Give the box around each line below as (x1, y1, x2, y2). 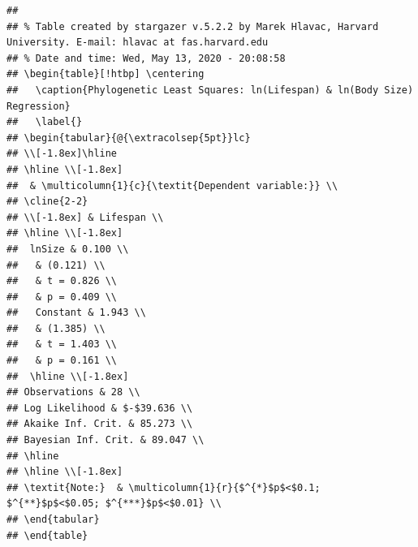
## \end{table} (6, 529, 88, 541)
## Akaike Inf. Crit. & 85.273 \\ (6, 418, 193, 430)
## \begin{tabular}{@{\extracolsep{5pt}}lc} (6, 131, 251, 144)
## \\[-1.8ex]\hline (6, 148, 118, 160)
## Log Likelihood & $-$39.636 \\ (6, 402, 193, 414)
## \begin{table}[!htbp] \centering (6, 68, 205, 80)
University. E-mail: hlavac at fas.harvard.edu (6, 37, 269, 49)
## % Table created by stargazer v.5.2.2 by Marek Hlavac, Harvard (6, 20, 379, 32)
